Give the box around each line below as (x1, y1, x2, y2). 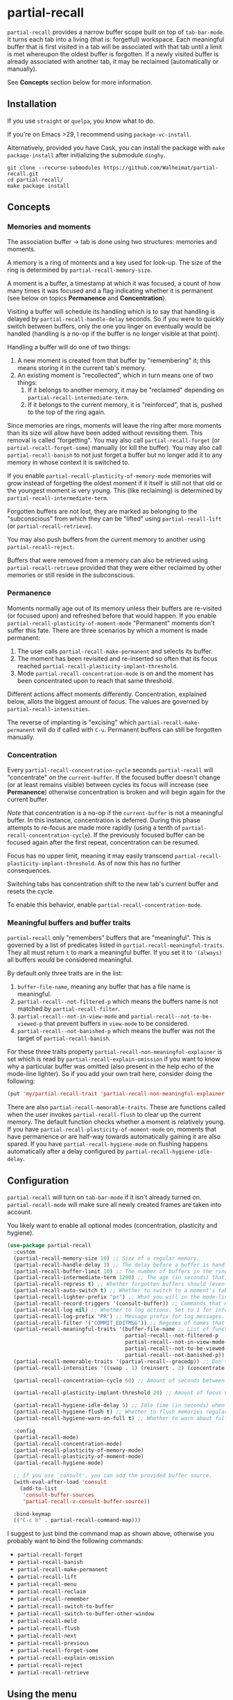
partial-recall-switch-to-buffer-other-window (17, 1611, 155, 1617)
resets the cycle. (7, 887, 55, 896)
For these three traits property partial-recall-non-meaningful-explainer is (7, 1048, 223, 1056)
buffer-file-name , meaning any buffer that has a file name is (17, 982, 191, 991)
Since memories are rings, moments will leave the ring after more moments (7, 422, 222, 430)
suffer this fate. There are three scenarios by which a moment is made (7, 626, 208, 634)
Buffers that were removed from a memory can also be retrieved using (7, 556, 208, 564)
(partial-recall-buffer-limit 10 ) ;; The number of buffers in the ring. (13, 1267, 231, 1275)
